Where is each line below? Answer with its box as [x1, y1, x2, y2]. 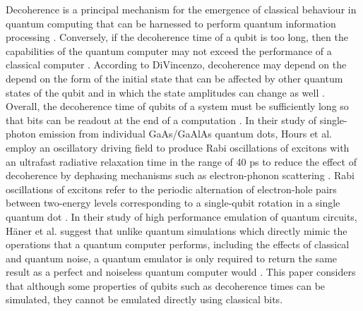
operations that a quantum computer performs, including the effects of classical [6, 237, 350, 252]
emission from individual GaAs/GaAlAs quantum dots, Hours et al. [39, 126, 332, 141]
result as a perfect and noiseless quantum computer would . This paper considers [6, 264, 356, 279]
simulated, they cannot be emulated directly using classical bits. [6, 292, 283, 307]
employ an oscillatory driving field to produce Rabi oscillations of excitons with [6, 140, 350, 154]
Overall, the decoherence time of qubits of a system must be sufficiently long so [6, 99, 349, 114]
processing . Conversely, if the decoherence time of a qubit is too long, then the [6, 30, 348, 44]
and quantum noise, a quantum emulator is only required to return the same [6, 250, 338, 265]
